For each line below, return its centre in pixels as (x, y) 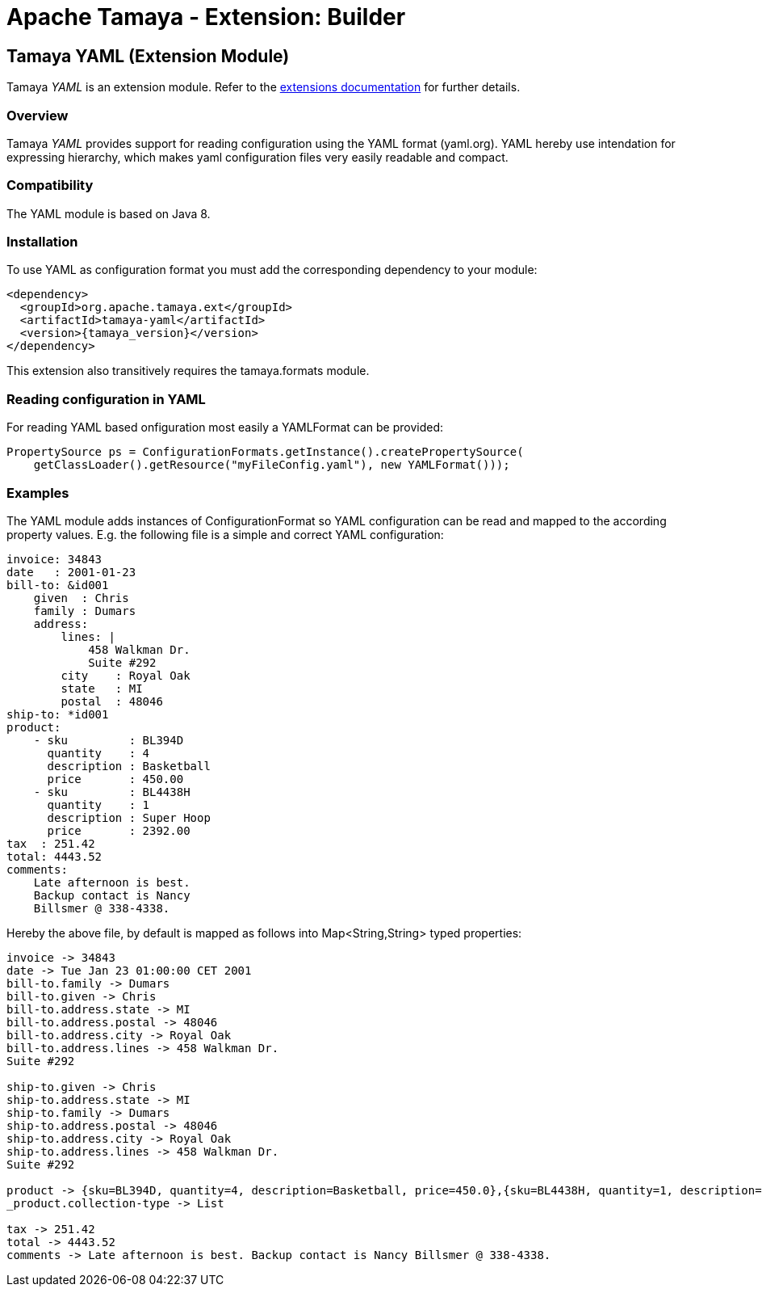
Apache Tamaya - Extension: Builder (206, 17)
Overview (38, 115)
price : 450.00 (115, 779)
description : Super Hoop (129, 817)
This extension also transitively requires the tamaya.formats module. (188, 371)
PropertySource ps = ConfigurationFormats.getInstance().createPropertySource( (265, 452)
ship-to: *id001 (58, 714)
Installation (42, 242)
